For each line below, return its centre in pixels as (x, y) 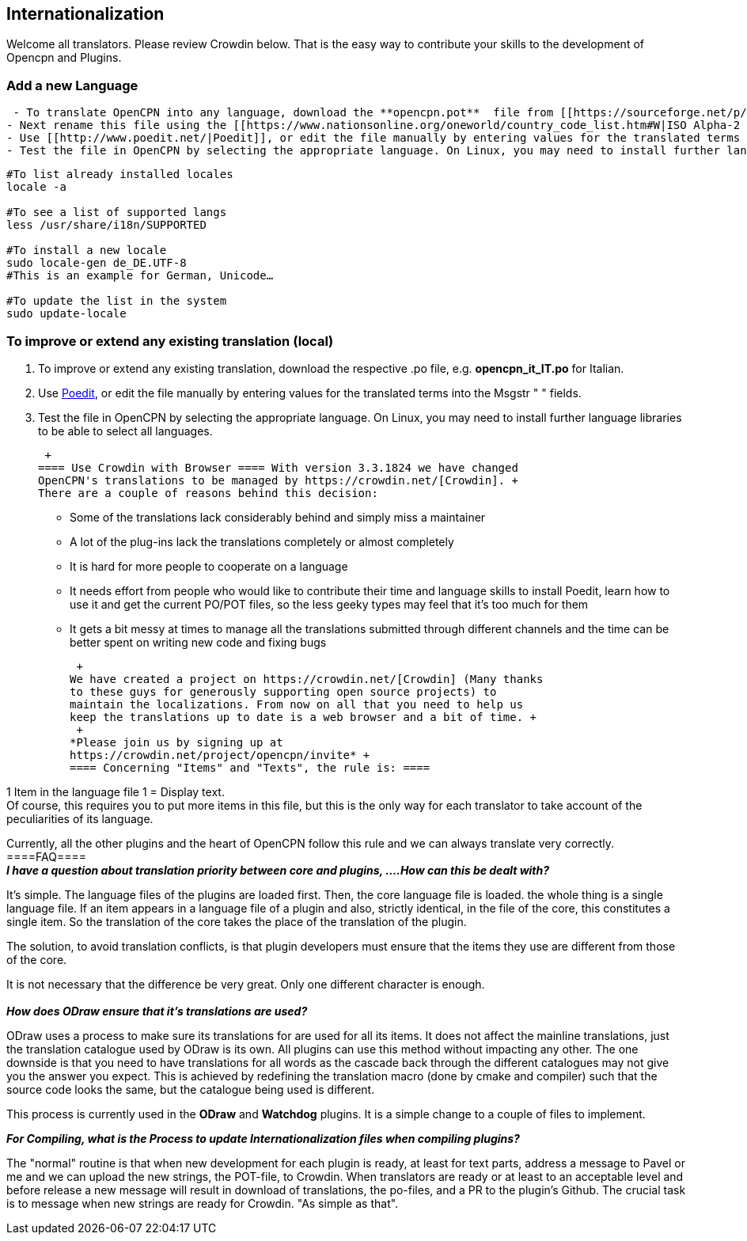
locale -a (36, 187)
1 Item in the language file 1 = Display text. (116, 791)
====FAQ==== (46, 856)
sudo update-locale (66, 314)
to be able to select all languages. (125, 431)
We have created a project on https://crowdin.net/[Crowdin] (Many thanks (307, 679)
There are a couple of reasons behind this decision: (208, 493)
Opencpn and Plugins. (64, 58)
